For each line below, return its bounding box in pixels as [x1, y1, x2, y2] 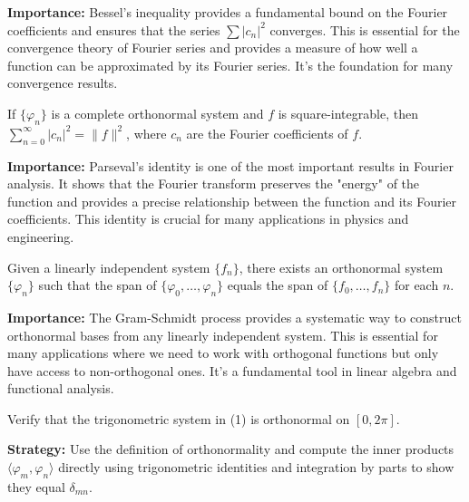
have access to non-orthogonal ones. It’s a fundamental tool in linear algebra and [7, 361, 457, 380]
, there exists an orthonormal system [239, 257, 444, 276]
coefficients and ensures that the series [7, 20, 220, 39]
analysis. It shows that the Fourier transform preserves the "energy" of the [7, 174, 420, 193]
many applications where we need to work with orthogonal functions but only [7, 343, 439, 362]
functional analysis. [7, 379, 114, 398]
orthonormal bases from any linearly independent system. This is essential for [7, 325, 438, 344]
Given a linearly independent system [7, 257, 210, 276]
